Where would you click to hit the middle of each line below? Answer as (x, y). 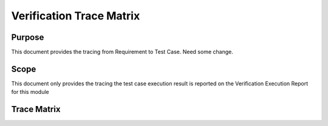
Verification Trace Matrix (76, 16)
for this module (30, 92)
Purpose (28, 37)
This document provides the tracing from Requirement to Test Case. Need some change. (122, 52)
